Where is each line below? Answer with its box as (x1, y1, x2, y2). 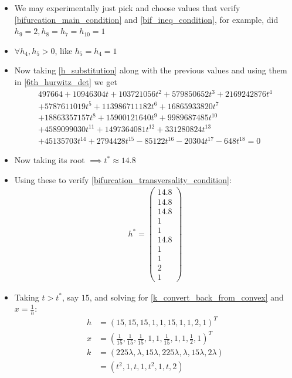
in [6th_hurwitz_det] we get (14, 75, 117, 87)
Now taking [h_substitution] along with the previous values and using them (14, 64, 287, 76)
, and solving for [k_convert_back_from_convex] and (89, 291, 284, 303)
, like (55, 44, 73, 56)
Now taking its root (14, 154, 85, 166)
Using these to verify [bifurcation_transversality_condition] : (14, 173, 232, 185)
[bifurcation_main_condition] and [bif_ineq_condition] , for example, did (14, 13, 279, 25)
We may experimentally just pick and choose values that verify (14, 2, 240, 14)
